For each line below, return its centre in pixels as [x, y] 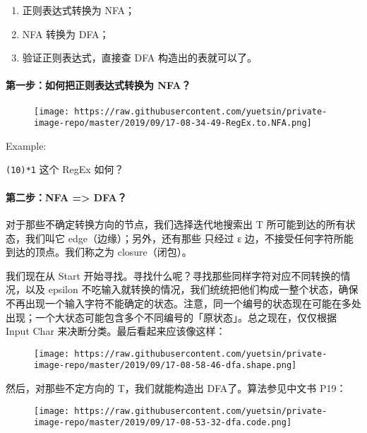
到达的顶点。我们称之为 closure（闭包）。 [99, 252]
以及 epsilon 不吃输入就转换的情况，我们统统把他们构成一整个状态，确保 [192, 289]
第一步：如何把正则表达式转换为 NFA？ [98, 85]
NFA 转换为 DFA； [66, 34]
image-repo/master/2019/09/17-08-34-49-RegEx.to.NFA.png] [173, 123]
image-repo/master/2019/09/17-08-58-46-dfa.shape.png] [166, 366]
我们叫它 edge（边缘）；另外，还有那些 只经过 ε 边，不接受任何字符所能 [189, 238]
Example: [26, 145]
